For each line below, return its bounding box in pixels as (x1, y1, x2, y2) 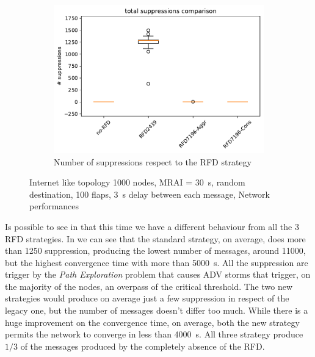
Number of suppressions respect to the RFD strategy (54, 155, 252, 168)
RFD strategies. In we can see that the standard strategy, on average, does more (5, 232, 306, 245)
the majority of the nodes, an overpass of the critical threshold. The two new (5, 279, 293, 292)
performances (29, 200, 79, 212)
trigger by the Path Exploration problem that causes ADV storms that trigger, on (5, 268, 311, 281)
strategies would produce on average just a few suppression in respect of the (5, 292, 289, 305)
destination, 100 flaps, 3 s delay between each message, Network (29, 187, 270, 200)
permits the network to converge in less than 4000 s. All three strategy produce (5, 328, 303, 341)
